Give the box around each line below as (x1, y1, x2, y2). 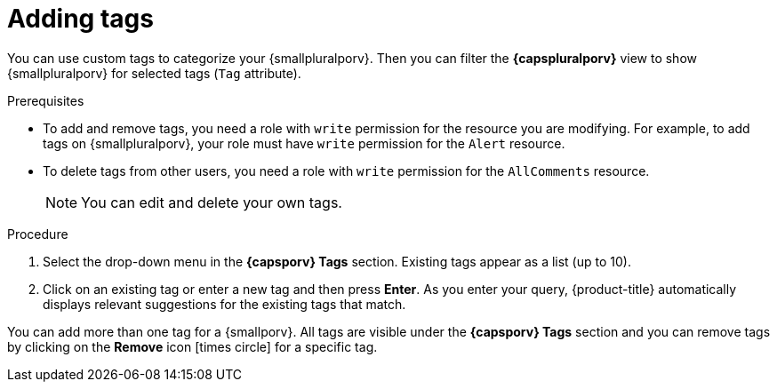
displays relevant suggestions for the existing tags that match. (43, 296, 406, 312)
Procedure (7, 226, 68, 242)
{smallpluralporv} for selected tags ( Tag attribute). (7, 65, 301, 81)
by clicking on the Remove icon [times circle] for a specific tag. (7, 338, 378, 354)
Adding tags (7, 4, 154, 34)
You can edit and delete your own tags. (81, 193, 342, 211)
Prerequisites (7, 92, 84, 108)
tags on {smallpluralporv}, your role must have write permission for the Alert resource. (43, 135, 565, 151)
